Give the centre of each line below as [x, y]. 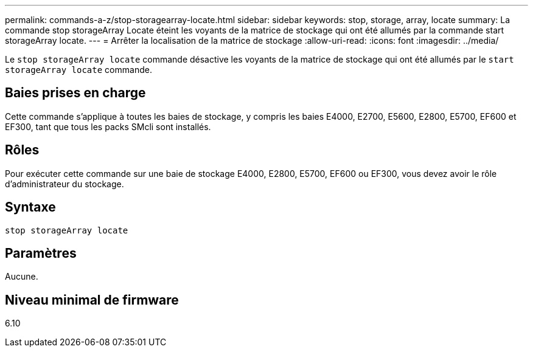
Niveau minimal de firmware [92, 300]
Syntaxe [30, 207]
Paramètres [41, 253]
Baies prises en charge [75, 93]
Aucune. [22, 277]
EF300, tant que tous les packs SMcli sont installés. [108, 126]
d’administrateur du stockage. [64, 184]
